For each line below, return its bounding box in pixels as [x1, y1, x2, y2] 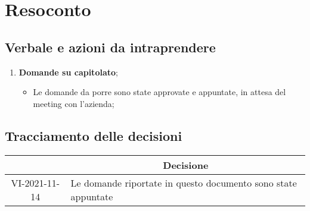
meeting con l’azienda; [33, 97, 114, 109]
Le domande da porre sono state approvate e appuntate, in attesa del [33, 86, 286, 98]
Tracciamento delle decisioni [5, 126, 182, 144]
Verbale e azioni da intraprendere [5, 37, 216, 56]
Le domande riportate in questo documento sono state [70, 175, 297, 190]
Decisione [163, 158, 209, 172]
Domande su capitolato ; [18, 65, 118, 78]
